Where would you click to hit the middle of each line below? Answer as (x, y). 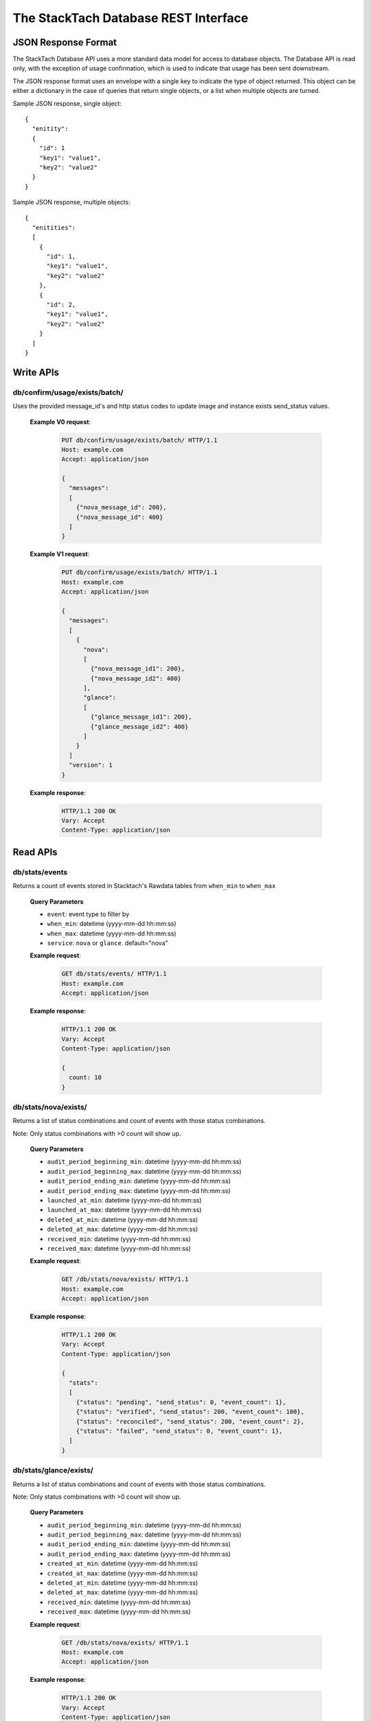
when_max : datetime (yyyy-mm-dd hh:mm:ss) (112, 933)
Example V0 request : (60, 422)
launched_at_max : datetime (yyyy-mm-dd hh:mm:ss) (124, 1210)
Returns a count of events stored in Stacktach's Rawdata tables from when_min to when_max (144, 886)
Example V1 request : (60, 554)
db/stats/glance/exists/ (53, 1470)
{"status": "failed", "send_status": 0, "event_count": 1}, (179, 1431)
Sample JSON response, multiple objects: (71, 202)
